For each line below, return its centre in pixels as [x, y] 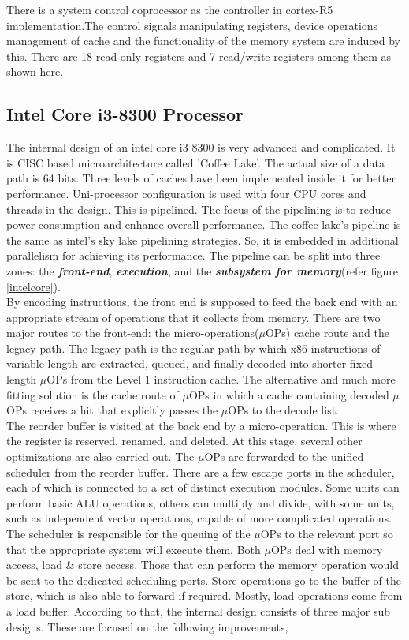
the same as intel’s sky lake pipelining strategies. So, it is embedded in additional [203, 240]
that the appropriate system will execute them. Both [134, 549]
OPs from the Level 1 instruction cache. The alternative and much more [221, 379]
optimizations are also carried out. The [100, 457]
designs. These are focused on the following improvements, [147, 626]
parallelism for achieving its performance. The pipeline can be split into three [193, 255]
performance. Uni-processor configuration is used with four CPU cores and [186, 193]
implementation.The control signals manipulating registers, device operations [192, 25]
